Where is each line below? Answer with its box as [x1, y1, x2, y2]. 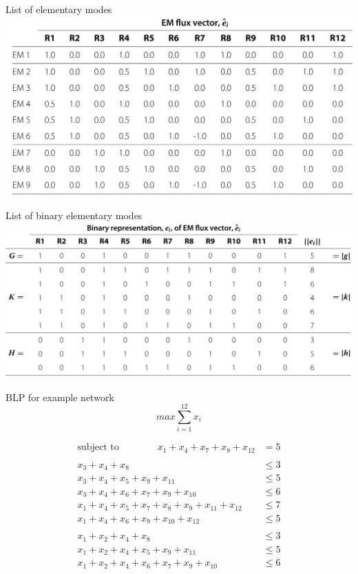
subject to [77, 442, 119, 453]
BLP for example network [6, 389, 114, 404]
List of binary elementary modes [6, 207, 143, 222]
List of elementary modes [6, 2, 112, 16]
